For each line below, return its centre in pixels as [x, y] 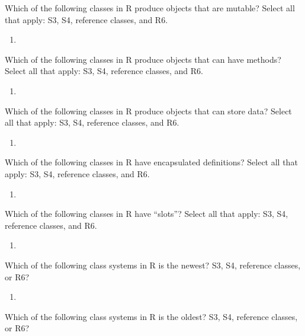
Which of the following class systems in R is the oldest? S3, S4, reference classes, [151, 316]
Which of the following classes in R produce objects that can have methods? [143, 59]
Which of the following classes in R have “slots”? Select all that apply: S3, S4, [147, 214]
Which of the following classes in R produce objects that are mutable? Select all [150, 8]
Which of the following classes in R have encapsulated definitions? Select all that [151, 162]
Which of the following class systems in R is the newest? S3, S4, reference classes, [153, 265]
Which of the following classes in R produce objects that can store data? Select [148, 111]
